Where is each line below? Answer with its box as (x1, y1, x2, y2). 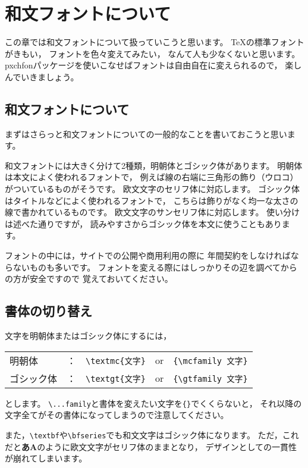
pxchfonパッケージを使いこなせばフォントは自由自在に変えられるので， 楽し (5, 59, 302, 71)
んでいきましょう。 (5, 70, 79, 83)
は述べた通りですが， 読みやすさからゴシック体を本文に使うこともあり (5, 217, 282, 230)
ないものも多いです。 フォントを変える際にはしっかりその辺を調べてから (12, 260, 297, 273)
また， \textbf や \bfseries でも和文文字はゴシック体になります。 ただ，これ (5, 428, 299, 441)
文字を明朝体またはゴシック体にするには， (5, 329, 172, 342)
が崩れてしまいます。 (5, 452, 87, 464)
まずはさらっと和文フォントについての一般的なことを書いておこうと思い (5, 127, 287, 140)
